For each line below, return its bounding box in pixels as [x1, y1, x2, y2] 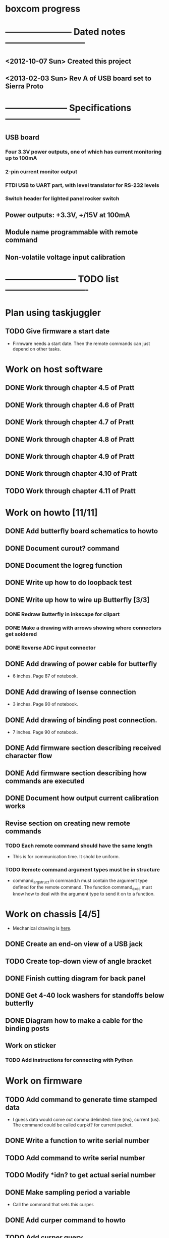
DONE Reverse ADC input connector [5, 644, 96, 651]
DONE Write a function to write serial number [5, 1136, 150, 1145]
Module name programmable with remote [5, 228, 138, 236]
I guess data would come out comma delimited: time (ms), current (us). [12, 1117, 160, 1122]
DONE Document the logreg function [5, 561, 123, 570]
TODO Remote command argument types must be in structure [5, 866, 160, 873]
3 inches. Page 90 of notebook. [12, 701, 78, 707]
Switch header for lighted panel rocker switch [5, 195, 120, 202]
